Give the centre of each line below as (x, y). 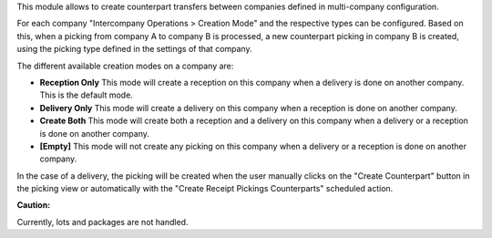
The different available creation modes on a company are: (125, 66)
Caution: (34, 205)
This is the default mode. (87, 95)
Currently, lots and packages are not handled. (102, 222)
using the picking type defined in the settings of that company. (134, 49)
